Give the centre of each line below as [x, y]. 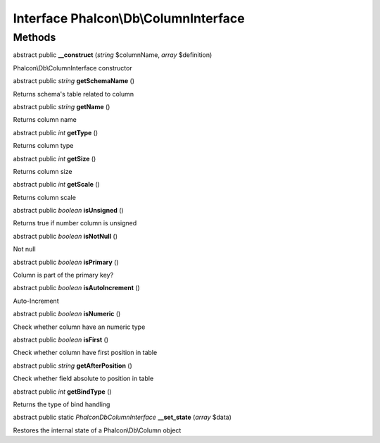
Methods [34, 37]
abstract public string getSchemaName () [74, 81]
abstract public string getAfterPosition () [73, 366]
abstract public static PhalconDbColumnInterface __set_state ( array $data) [122, 417]
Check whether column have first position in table [85, 353]
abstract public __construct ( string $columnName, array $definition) [113, 55]
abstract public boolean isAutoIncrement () [76, 288]
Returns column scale [45, 197]
